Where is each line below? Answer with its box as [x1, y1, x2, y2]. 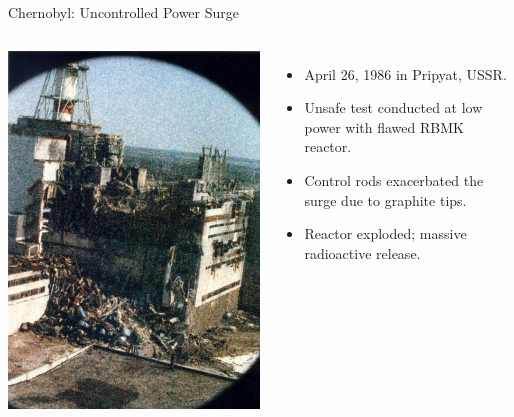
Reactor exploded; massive [304, 223, 467, 244]
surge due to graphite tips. [304, 189, 467, 210]
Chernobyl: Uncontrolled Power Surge [8, 2, 239, 22]
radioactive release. [304, 242, 421, 263]
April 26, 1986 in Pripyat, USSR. [304, 63, 507, 84]
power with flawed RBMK [304, 116, 464, 137]
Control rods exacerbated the [304, 169, 484, 190]
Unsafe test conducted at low [304, 97, 483, 118]
